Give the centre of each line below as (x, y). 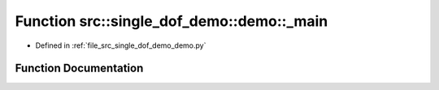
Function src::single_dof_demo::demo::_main (172, 21)
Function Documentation (79, 69)
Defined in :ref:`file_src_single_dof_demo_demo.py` (121, 45)
